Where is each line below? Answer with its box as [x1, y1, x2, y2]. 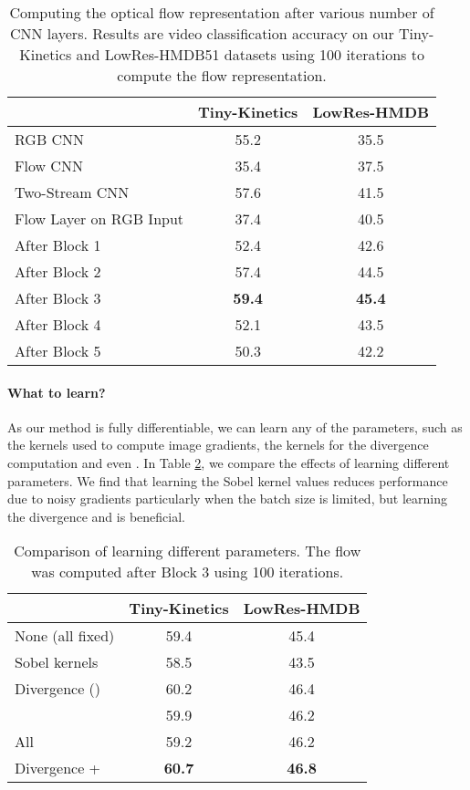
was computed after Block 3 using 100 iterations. [31, 561, 344, 583]
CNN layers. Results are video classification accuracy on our [9, 23, 394, 44]
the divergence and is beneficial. [7, 506, 185, 525]
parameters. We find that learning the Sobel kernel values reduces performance [7, 471, 448, 490]
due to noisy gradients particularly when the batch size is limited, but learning [7, 489, 447, 508]
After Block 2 [15, 261, 101, 282]
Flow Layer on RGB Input [15, 208, 184, 229]
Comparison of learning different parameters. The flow [14, 540, 361, 562]
